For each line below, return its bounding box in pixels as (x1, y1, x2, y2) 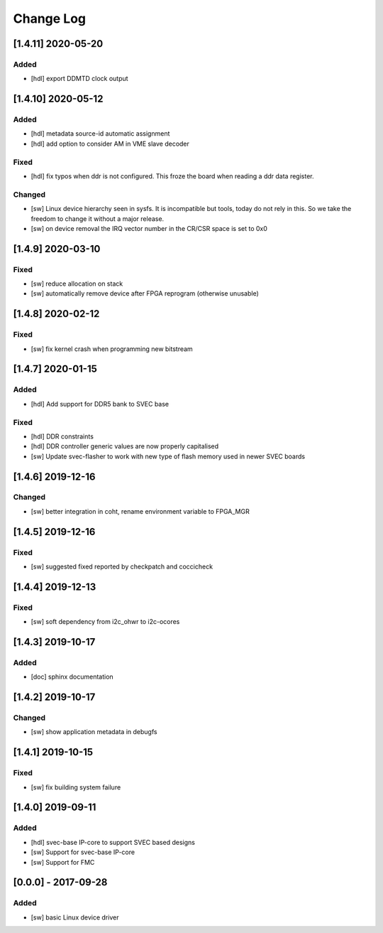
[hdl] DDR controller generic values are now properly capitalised (30, 442, 219, 451)
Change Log (13, 11, 87, 26)
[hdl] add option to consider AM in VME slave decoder (30, 139, 189, 148)
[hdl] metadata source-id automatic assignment (30, 129, 170, 138)
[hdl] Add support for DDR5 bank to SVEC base (30, 399, 170, 408)
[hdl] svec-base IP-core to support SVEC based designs (30, 838, 195, 846)
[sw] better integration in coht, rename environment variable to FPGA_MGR (30, 507, 250, 515)
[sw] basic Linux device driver (30, 913, 119, 922)
